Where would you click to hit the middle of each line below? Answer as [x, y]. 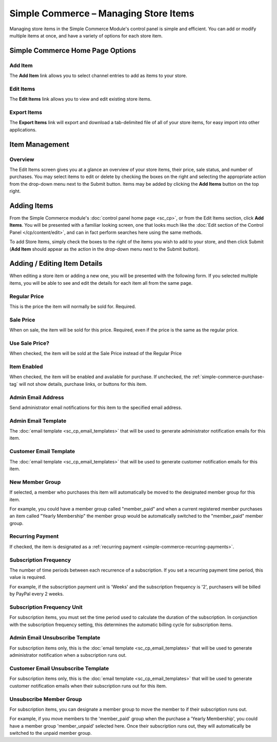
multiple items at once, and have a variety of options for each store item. [86, 35]
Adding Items [31, 206]
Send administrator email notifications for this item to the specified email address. [96, 407]
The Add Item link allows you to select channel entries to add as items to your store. [98, 76]
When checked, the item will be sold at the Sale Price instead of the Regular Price [96, 354]
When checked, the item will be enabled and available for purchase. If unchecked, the [100, 377]
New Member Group [35, 482]
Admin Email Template [38, 421]
